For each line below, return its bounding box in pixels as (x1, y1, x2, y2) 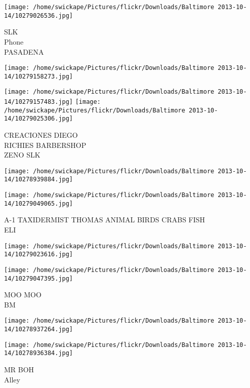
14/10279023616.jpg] (4, 251, 73, 258)
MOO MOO (4, 289, 41, 300)
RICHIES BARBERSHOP (4, 139, 87, 150)
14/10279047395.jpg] (4, 275, 73, 282)
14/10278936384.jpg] (4, 350, 73, 357)
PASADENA (4, 46, 44, 57)
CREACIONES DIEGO (4, 130, 78, 140)
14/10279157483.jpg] (4, 98, 73, 106)
